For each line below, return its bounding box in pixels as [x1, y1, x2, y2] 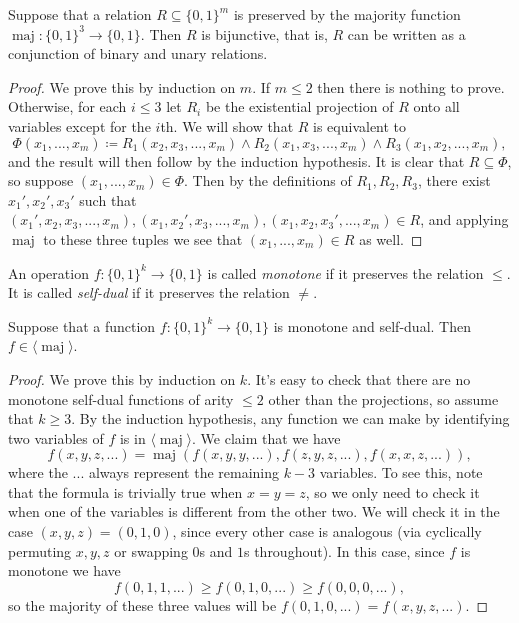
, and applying [420, 209, 509, 230]
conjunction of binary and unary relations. [8, 43, 268, 64]
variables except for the [8, 115, 151, 136]
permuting [8, 540, 72, 561]
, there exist [417, 170, 491, 191]
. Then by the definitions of [184, 170, 352, 191]
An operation [8, 262, 89, 283]
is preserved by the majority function [233, 4, 461, 24]
